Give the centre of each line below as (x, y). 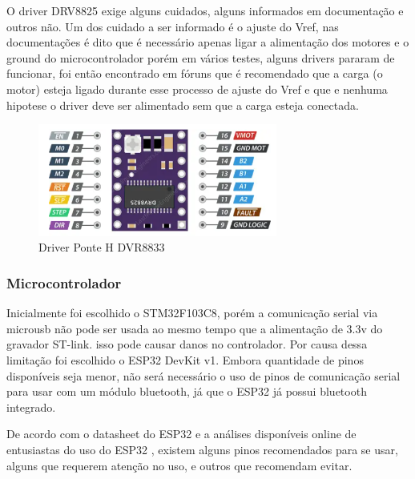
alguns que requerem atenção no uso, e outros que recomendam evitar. (179, 465)
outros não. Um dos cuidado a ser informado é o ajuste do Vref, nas (173, 26)
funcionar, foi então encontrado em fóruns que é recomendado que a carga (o (195, 73)
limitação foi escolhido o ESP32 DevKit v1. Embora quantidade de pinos (185, 360)
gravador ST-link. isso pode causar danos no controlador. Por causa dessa (187, 344)
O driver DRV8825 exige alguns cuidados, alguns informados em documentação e (205, 10)
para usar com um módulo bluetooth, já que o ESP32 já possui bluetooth (187, 391)
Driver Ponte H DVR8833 (102, 247)
